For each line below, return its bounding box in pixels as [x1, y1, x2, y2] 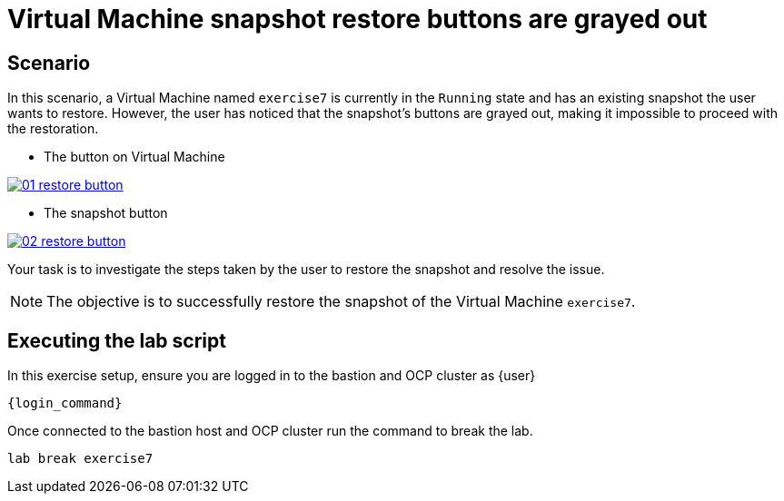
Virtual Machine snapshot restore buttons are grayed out [7, 4, 708, 34]
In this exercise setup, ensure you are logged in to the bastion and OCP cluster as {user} [7, 368, 536, 384]
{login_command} [7, 396, 123, 411]
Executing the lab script [7, 329, 226, 352]
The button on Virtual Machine [44, 149, 225, 165]
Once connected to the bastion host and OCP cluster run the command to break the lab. [7, 423, 533, 439]
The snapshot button [44, 205, 168, 221]
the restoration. [7, 121, 99, 137]
